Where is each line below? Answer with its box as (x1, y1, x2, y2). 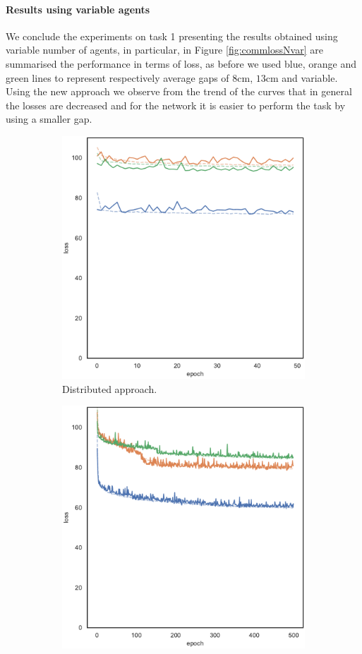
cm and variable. (265, 70, 338, 85)
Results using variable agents (6, 1, 150, 16)
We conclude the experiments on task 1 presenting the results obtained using (6, 28, 338, 43)
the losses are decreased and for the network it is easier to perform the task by (6, 97, 346, 112)
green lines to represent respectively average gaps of (6, 70, 229, 85)
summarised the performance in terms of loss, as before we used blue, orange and (6, 56, 356, 71)
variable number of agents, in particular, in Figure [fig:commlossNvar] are (6, 42, 323, 57)
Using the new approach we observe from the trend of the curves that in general (6, 84, 352, 99)
